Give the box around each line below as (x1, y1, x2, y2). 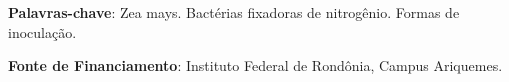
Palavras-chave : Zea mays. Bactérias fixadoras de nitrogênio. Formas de (8, 2, 460, 22)
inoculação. (8, 21, 77, 42)
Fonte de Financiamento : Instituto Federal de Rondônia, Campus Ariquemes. (8, 55, 503, 76)
